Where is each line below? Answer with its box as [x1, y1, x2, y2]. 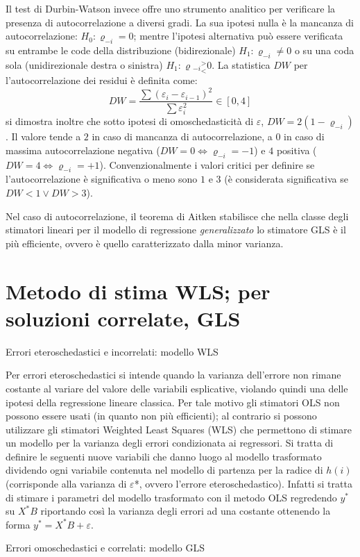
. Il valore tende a [6, 129, 81, 144]
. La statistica [212, 57, 271, 72]
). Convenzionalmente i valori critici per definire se [99, 157, 315, 172]
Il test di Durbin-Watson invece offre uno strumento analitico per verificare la [6, 1, 336, 15]
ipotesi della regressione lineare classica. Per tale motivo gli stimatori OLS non [6, 394, 340, 409]
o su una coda [294, 42, 354, 57]
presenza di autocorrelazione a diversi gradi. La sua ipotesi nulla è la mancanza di [6, 15, 354, 29]
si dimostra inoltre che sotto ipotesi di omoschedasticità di [6, 114, 254, 128]
